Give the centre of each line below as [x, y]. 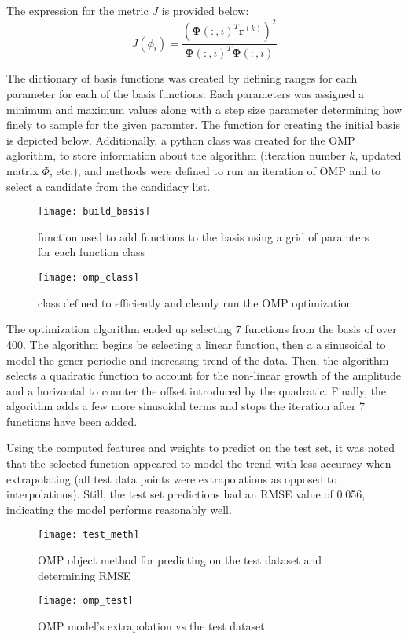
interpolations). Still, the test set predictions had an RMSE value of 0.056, [186, 494]
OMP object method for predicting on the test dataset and [180, 560]
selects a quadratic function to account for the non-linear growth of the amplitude [204, 375]
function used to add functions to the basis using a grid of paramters [204, 236]
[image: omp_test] [86, 601]
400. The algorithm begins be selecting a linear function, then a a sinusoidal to [196, 344]
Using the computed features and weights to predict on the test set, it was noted [200, 448]
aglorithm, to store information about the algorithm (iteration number [176, 155]
